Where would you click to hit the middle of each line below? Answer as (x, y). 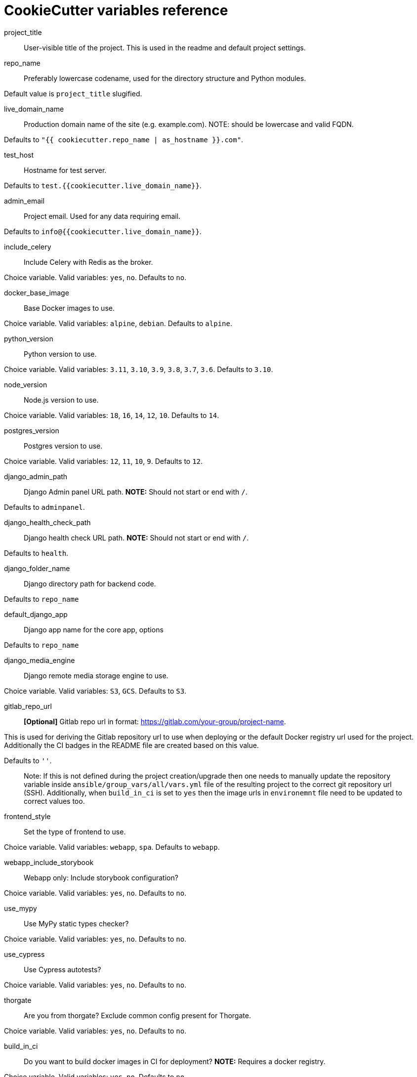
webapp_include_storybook (49, 862)
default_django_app (36, 614)
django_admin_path (36, 476)
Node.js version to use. (61, 400)
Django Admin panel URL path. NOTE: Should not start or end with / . (136, 492)
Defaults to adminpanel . (44, 507)
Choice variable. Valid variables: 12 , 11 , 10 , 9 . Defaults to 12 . (104, 461)
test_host (19, 155)
